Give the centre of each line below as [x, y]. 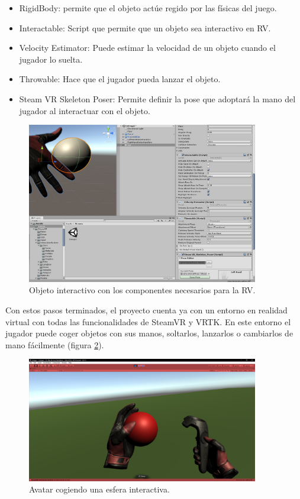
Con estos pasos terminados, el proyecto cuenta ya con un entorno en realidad [146, 310]
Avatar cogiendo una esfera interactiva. [99, 489]
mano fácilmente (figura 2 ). [55, 344]
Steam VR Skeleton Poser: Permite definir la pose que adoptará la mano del [157, 98]
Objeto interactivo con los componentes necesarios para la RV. [142, 290]
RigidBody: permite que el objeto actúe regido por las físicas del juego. [148, 8]
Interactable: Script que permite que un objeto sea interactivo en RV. [145, 27]
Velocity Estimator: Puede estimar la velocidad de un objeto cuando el [147, 48]
